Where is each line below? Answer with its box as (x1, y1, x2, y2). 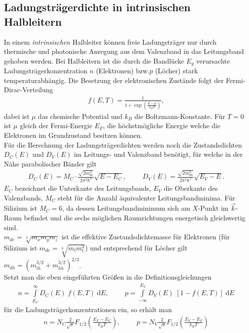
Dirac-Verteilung (4, 84, 53, 95)
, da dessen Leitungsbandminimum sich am (62, 203, 190, 213)
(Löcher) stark (155, 66, 198, 76)
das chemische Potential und (38, 111, 123, 121)
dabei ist (4, 111, 30, 121)
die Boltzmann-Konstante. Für (134, 111, 225, 121)
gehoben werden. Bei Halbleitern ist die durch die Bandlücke (4, 55, 184, 66)
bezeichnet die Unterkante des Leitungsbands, (15, 183, 151, 193)
